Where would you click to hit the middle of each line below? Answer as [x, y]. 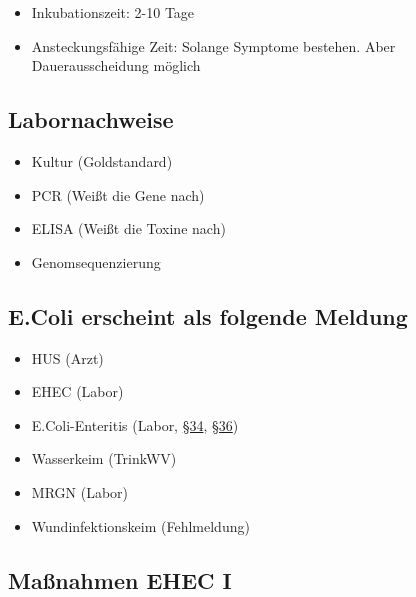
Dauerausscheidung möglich [116, 65]
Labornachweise [91, 119]
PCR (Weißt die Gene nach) [118, 194]
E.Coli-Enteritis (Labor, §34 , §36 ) [135, 424]
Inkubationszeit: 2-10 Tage [113, 12]
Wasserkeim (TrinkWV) [104, 458]
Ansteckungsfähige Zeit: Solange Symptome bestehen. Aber [213, 45]
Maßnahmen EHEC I [120, 579]
